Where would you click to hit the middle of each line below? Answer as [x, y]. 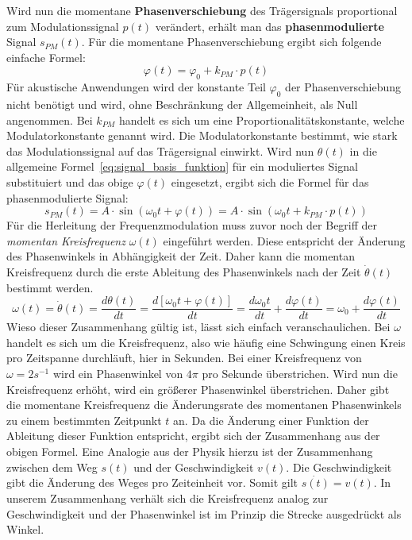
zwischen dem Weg [52, 467]
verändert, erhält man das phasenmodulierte [270, 26]
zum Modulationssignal [63, 26]
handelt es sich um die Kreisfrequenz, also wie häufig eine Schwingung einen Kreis [206, 342]
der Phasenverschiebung [343, 87]
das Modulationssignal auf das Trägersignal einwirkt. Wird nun [160, 150]
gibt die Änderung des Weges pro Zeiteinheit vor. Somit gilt [152, 482]
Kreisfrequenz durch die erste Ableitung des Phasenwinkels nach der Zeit [184, 271]
